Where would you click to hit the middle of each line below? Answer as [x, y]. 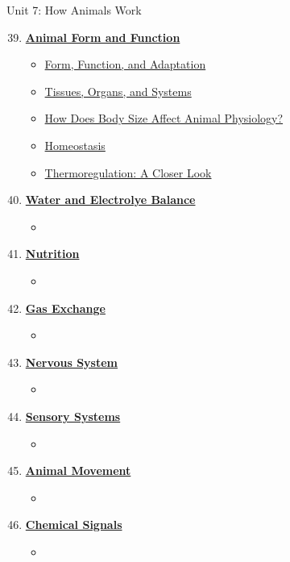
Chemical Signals [74, 525]
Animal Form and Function [103, 37]
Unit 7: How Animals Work [74, 10]
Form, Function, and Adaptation [125, 64]
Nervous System [72, 362]
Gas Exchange [65, 308]
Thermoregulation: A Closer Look [128, 172]
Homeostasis [75, 145]
